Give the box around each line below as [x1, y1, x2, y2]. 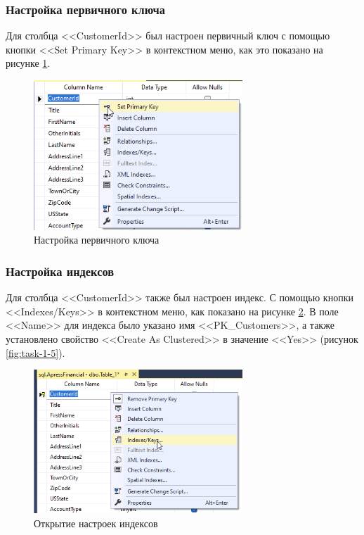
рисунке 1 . [6, 56, 51, 70]
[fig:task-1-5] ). [6, 345, 65, 360]
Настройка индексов [6, 262, 115, 279]
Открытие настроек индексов [34, 515, 158, 530]
